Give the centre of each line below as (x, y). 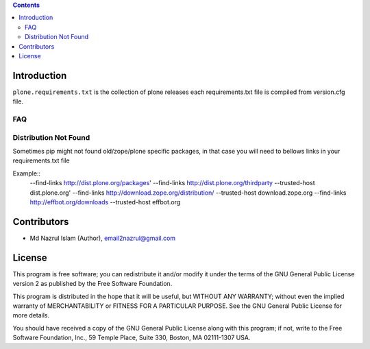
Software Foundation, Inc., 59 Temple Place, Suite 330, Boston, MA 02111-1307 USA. (132, 338)
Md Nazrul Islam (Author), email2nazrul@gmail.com (103, 238)
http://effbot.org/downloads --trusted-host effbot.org (105, 202)
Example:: (27, 173)
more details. (31, 315)
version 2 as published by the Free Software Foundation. (92, 284)
